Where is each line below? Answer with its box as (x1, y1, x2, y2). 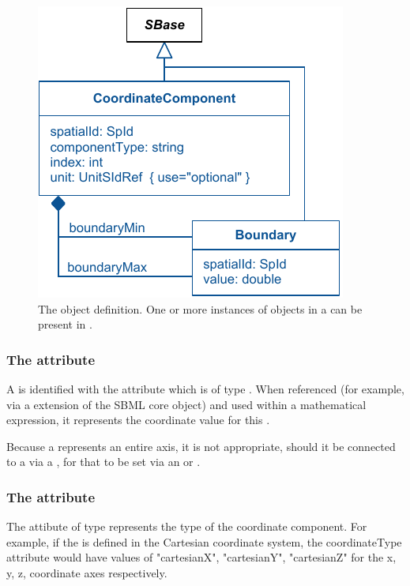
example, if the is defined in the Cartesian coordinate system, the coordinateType (6, 533, 402, 550)
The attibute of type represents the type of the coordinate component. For (6, 518, 367, 535)
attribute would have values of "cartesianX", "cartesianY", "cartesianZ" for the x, (6, 549, 397, 565)
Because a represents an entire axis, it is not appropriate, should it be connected (6, 438, 396, 454)
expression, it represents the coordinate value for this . (6, 411, 270, 428)
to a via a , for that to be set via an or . (6, 453, 201, 470)
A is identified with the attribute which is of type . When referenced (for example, (6, 381, 404, 396)
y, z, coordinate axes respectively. (6, 564, 167, 580)
